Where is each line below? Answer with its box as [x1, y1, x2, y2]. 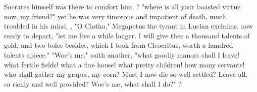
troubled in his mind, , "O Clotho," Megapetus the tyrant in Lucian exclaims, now [4, 21, 253, 31]
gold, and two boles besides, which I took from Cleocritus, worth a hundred [4, 40, 233, 50]
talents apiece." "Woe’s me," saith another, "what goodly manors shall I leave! [4, 49, 240, 60]
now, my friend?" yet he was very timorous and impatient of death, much [4, 11, 226, 21]
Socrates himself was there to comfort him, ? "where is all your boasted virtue [4, 1, 241, 11]
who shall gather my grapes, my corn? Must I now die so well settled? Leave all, [4, 69, 248, 79]
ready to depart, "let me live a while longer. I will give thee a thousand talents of [4, 30, 250, 40]
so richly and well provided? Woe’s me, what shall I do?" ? [4, 78, 182, 89]
